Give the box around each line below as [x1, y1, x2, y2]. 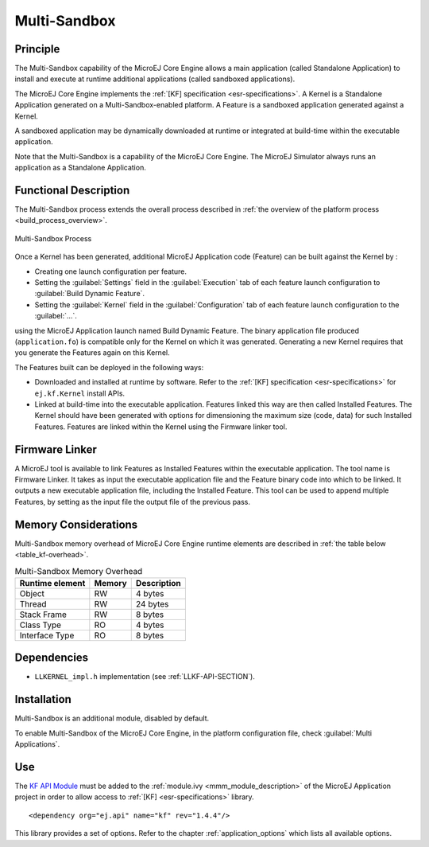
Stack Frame [19, 609, 68, 620]
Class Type [19, 619, 62, 630]
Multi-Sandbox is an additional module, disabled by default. [14, 713, 210, 724]
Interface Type [19, 630, 75, 641]
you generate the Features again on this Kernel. [14, 348, 170, 357]
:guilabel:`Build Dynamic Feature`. [34, 289, 145, 299]
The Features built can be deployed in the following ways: [14, 362, 204, 372]
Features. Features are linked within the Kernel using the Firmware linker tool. [34, 422, 288, 431]
